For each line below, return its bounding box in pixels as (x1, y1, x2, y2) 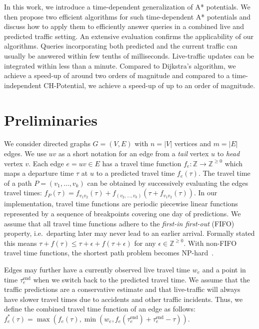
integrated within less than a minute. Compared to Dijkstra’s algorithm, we (4, 60, 236, 71)
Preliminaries (4, 109, 97, 130)
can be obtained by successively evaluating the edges (87, 177, 248, 188)
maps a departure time (4, 168, 74, 178)
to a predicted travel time (96, 168, 175, 178)
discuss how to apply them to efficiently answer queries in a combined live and (4, 21, 244, 32)
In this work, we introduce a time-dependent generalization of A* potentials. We (4, 2, 250, 12)
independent (4, 80, 41, 90)
